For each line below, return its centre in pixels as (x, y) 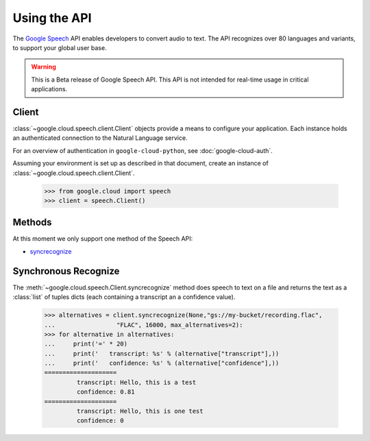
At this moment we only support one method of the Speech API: (103, 239)
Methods (32, 223)
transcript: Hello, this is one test (140, 411)
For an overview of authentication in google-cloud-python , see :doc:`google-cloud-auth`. (143, 150)
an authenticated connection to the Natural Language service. (100, 138)
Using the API (52, 18)
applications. (49, 89)
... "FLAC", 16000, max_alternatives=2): (144, 325)
